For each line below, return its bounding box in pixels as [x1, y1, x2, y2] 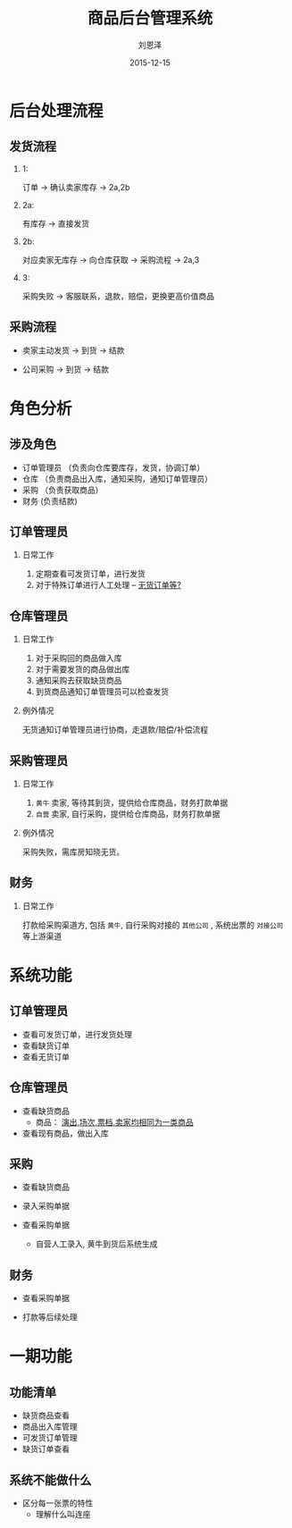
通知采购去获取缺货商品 [35, 676, 122, 686]
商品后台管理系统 [87, 8, 213, 29]
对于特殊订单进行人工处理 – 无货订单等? [35, 580, 181, 591]
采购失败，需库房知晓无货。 [21, 846, 125, 857]
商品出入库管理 [21, 1422, 78, 1432]
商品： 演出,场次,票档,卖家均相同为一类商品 [35, 1116, 194, 1127]
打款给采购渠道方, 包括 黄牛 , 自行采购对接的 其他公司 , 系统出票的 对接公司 [21, 919, 284, 930]
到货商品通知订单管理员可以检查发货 [35, 686, 170, 697]
